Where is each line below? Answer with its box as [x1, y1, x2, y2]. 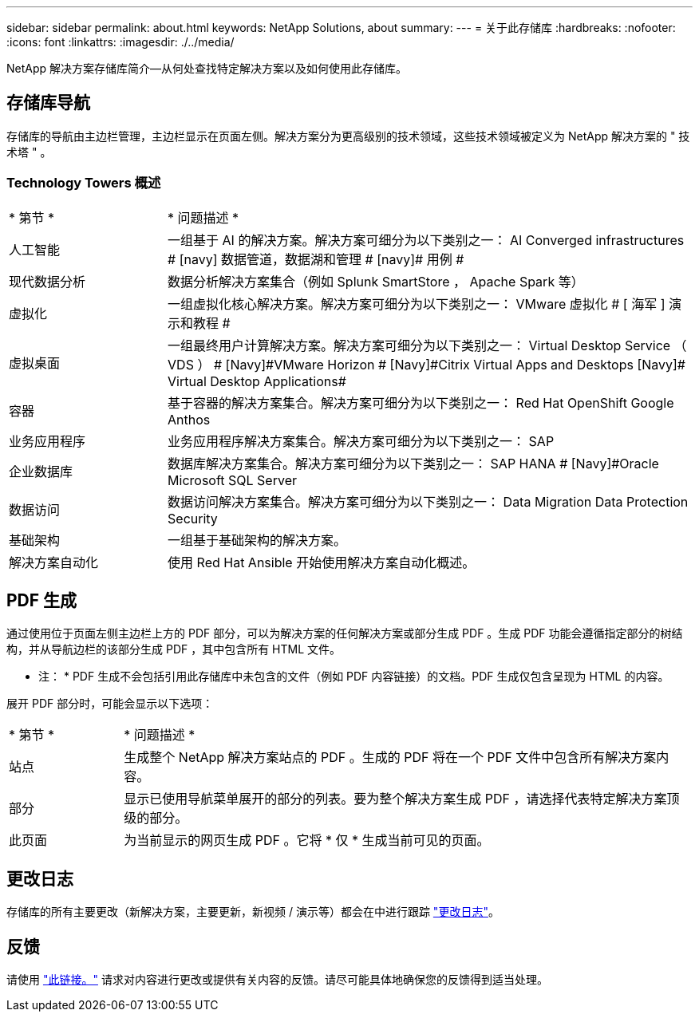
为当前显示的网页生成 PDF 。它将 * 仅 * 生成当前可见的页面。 [124, 832, 490, 849]
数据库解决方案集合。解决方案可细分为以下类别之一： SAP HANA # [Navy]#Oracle [168, 455, 659, 472]
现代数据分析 [9, 273, 86, 290]
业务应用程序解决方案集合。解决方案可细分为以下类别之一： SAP [168, 432, 555, 449]
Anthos [168, 411, 211, 428]
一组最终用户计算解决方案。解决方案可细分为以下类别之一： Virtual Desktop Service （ [168, 337, 687, 353]
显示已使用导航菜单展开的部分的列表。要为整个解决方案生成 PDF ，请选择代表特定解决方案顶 [124, 791, 680, 807]
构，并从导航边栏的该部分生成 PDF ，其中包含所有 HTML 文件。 [6, 642, 342, 657]
